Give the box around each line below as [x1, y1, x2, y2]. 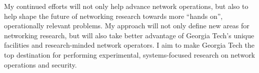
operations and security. [4, 59, 77, 70]
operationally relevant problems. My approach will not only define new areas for [4, 20, 249, 31]
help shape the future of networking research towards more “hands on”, [4, 10, 223, 21]
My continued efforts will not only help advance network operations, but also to [4, 1, 248, 11]
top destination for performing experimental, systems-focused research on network [4, 49, 255, 60]
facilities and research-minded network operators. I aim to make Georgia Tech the [4, 40, 255, 50]
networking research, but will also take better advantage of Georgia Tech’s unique [4, 30, 254, 40]
